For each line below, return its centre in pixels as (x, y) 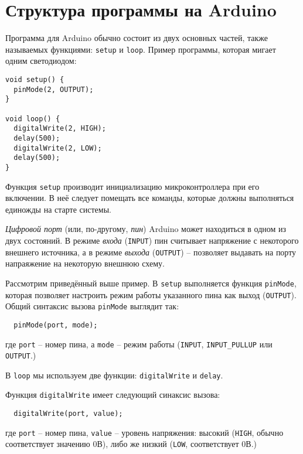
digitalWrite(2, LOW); (58, 148)
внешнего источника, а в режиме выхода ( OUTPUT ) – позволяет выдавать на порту (151, 252)
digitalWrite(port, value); (68, 414)
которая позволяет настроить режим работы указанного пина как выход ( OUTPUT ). (151, 294)
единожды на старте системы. (58, 209)
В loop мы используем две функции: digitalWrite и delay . (114, 375)
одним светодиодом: (41, 61)
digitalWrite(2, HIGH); (60, 129)
